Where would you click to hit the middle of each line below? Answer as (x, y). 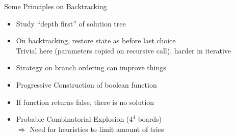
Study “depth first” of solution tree (71, 23)
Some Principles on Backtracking (56, 6)
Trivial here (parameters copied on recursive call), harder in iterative (124, 50)
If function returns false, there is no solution (85, 102)
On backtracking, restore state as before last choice (96, 40)
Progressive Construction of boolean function (86, 84)
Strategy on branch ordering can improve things (91, 67)
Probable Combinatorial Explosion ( (73, 119)
